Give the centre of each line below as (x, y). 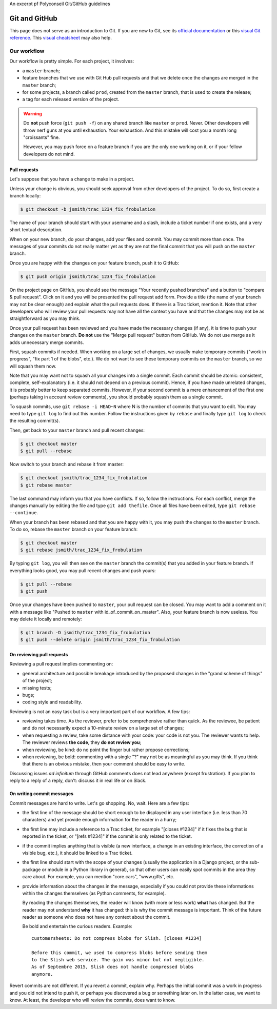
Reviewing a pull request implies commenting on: (61, 664)
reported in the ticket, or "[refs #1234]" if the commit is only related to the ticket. (107, 836)
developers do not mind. (49, 154)
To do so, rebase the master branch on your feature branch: (74, 529)
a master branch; (41, 70)
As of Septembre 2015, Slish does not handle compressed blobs (113, 967)
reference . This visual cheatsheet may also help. (61, 38)
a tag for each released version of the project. (71, 99)
